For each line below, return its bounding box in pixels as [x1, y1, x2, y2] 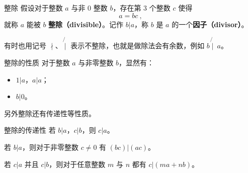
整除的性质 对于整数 [4, 57, 70, 67]
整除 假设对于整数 [4, 3, 63, 13]
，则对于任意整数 [49, 158, 106, 169]
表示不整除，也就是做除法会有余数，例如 [70, 40, 205, 51]
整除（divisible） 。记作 [48, 19, 124, 29]
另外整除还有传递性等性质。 [4, 108, 96, 118]
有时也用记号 [4, 40, 46, 51]
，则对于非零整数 [22, 141, 78, 152]
